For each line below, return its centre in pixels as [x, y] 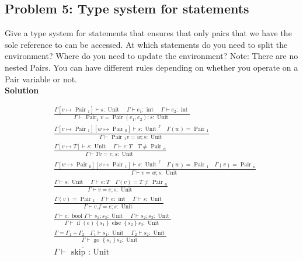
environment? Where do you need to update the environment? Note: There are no [151, 56]
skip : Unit [90, 253]
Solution [22, 90]
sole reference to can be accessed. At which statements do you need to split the [146, 44]
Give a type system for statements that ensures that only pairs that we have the [148, 33]
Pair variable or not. [41, 79]
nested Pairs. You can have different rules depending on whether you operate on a [151, 67]
